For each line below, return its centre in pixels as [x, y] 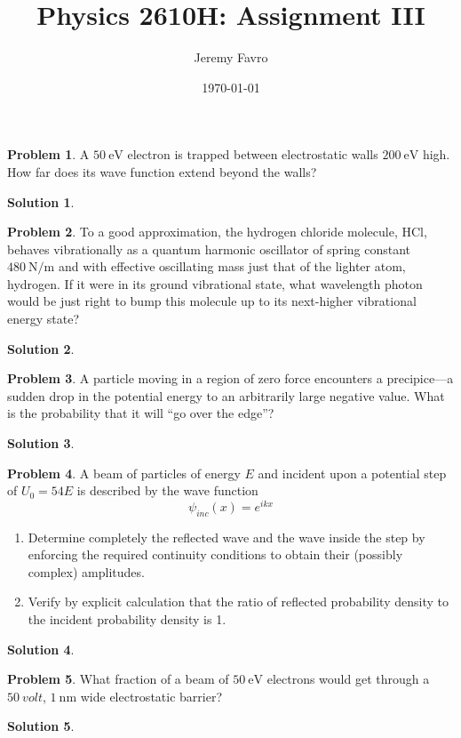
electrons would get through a [348, 679]
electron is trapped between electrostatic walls [253, 154]
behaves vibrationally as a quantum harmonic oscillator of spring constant [209, 249]
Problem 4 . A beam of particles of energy [124, 473]
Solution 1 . [41, 201]
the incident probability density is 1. [127, 619]
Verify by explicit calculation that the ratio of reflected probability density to [238, 602]
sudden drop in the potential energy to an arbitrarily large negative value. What [226, 395]
